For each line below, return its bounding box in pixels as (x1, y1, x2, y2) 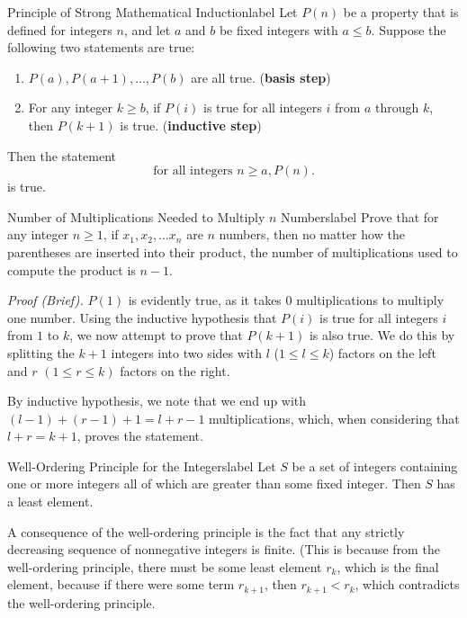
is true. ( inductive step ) (120, 115, 262, 134)
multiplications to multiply (296, 291, 445, 309)
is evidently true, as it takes (128, 291, 282, 309)
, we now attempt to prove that (69, 326, 243, 345)
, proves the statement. (76, 426, 203, 445)
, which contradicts (355, 575, 460, 594)
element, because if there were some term (7, 575, 235, 594)
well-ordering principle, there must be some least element (7, 557, 322, 576)
